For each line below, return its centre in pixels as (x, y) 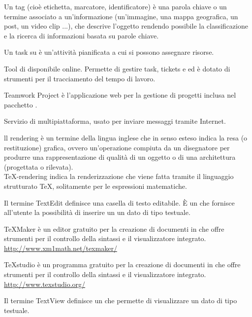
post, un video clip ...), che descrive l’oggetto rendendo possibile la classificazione (126, 26)
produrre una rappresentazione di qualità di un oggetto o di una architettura (120, 157)
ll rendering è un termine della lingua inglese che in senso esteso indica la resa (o (126, 137)
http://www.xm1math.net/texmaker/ (61, 248)
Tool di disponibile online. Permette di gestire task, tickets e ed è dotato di (117, 68)
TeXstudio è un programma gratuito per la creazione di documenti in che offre (122, 264)
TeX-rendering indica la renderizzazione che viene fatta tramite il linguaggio (119, 176)
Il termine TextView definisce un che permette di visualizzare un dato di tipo (121, 300)
